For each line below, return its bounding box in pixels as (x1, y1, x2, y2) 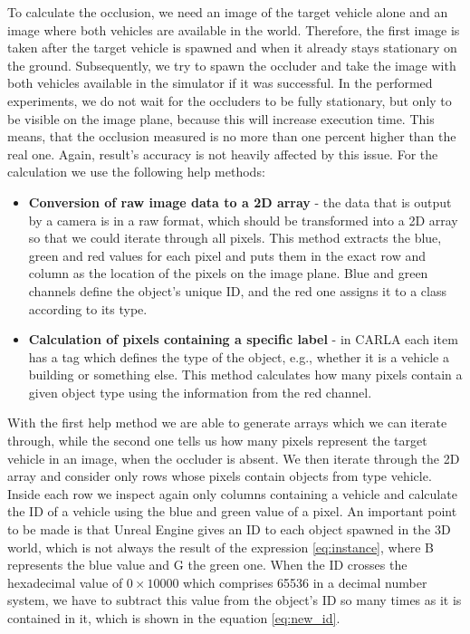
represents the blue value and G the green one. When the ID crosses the (7, 555, 408, 574)
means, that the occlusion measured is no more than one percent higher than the (7, 127, 456, 146)
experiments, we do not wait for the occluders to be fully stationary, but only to (7, 91, 452, 110)
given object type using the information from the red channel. (28, 382, 372, 401)
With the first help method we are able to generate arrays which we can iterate (7, 413, 447, 432)
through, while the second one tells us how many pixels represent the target (7, 431, 427, 450)
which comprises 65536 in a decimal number (183, 572, 427, 591)
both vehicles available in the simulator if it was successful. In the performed (7, 73, 433, 92)
